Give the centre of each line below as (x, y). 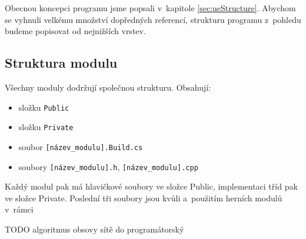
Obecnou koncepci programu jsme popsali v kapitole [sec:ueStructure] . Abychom (150, 8)
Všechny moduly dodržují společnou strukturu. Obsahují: (108, 87)
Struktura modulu (61, 63)
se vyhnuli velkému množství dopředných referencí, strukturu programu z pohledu (153, 19)
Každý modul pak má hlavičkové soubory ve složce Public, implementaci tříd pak (151, 186)
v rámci (19, 209)
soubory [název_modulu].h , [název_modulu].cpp (108, 166)
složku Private (46, 127)
